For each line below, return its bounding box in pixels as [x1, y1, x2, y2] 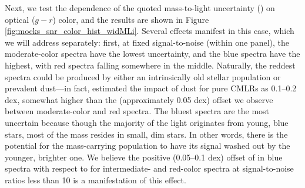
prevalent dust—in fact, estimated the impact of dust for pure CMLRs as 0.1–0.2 [5, 82, 297, 94]
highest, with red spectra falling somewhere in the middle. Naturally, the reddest [5, 59, 296, 71]
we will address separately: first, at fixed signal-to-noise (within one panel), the [5, 36, 289, 48]
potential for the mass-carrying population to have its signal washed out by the [5, 139, 290, 152]
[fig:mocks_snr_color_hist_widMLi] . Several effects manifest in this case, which [5, 25, 294, 37]
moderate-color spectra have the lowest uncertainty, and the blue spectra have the [5, 47, 300, 60]
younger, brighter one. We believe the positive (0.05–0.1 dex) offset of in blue [5, 151, 283, 163]
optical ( [5, 13, 35, 25]
